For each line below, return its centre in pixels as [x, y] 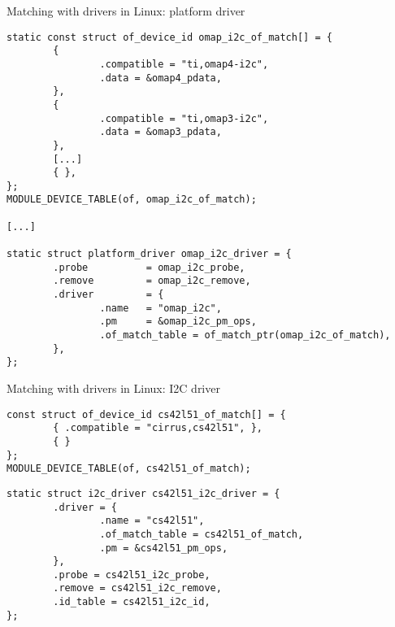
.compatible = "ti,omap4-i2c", [184, 64]
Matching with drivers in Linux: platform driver [126, 11]
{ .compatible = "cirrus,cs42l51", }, [158, 428]
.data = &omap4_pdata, [161, 78]
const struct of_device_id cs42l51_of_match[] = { [146, 414]
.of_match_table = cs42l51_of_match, [202, 534]
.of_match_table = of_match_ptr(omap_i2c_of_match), [245, 335]
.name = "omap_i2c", [161, 308]
